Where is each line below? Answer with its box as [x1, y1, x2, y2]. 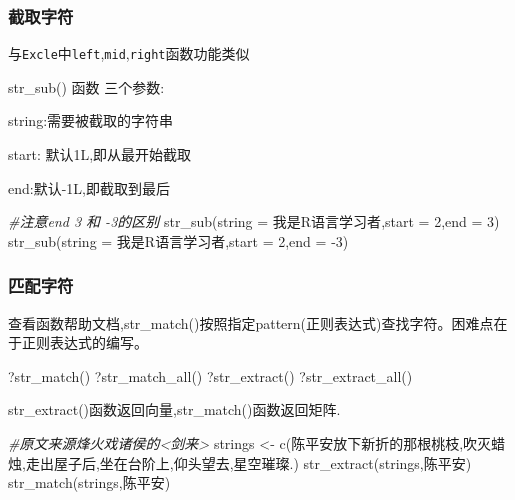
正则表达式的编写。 [21, 332, 148, 353]
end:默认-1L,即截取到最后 [8, 177, 170, 198]
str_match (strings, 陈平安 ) [8, 472, 171, 493]
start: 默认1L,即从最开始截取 [8, 144, 192, 165]
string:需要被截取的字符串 [8, 110, 174, 131]
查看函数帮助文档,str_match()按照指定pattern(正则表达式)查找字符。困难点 [8, 312, 494, 333]
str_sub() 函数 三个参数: [8, 76, 165, 97]
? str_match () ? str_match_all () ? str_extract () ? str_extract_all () [8, 365, 413, 386]
